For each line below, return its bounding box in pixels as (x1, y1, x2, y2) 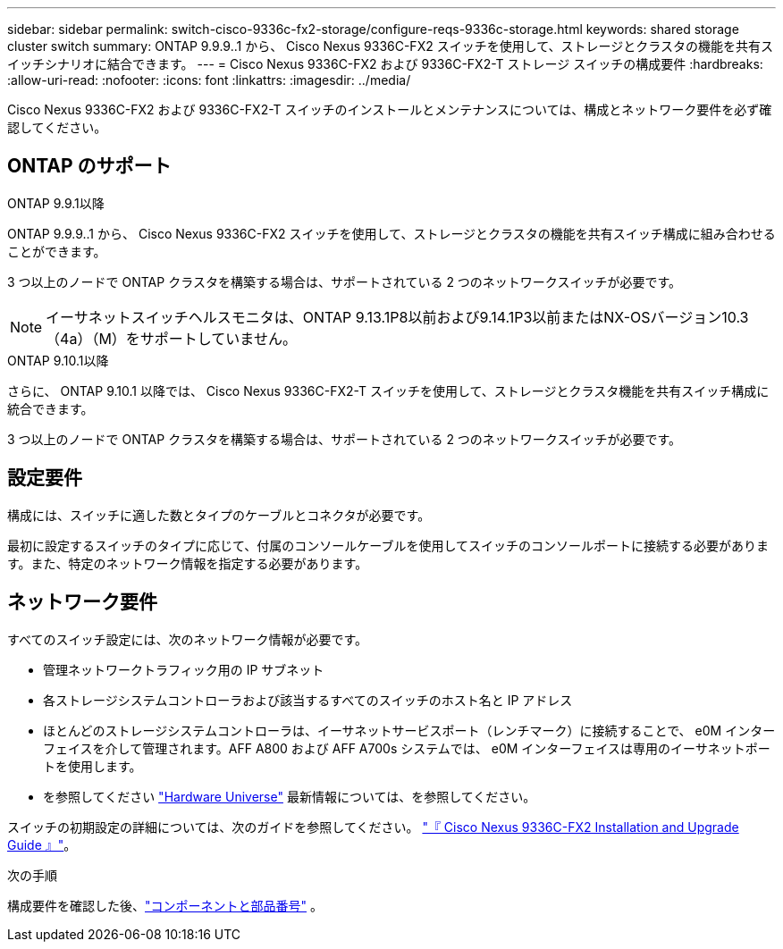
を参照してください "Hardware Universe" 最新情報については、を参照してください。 (43, 788, 536, 804)
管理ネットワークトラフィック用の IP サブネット (43, 661, 324, 677)
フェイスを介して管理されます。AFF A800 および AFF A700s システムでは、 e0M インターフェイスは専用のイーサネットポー (43, 740, 770, 756)
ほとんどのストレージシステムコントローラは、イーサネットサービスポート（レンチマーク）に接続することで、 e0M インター (43, 722, 776, 738)
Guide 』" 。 (7, 836, 77, 852)
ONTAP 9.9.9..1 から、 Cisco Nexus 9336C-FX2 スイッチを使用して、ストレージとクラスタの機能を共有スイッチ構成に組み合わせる (7, 225, 776, 241)
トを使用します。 (43, 758, 142, 774)
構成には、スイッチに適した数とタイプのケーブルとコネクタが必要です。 (7, 507, 431, 523)
